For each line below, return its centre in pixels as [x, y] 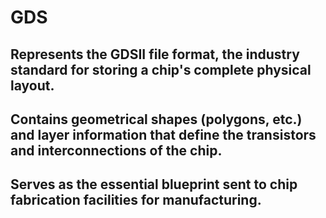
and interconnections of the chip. [116, 150]
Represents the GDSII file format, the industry [155, 54]
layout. [32, 85]
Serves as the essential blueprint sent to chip [154, 184]
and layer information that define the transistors [163, 134]
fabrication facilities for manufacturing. [136, 200]
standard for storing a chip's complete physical [161, 69]
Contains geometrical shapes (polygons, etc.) [156, 119]
